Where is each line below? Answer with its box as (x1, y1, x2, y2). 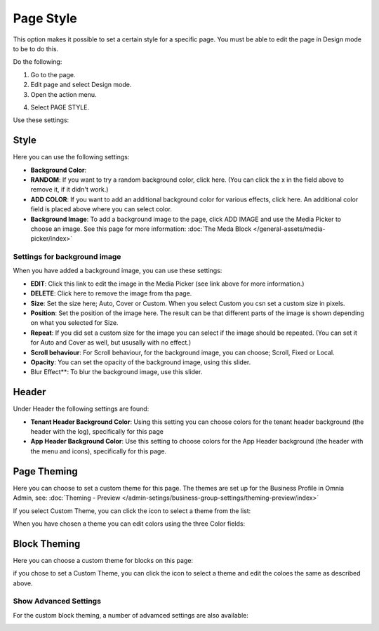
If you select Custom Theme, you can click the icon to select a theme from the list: (13, 506, 251, 515)
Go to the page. (30, 70, 76, 79)
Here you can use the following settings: (13, 153, 130, 161)
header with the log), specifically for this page (30, 427, 164, 436)
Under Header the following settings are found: (13, 404, 149, 413)
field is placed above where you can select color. (30, 205, 172, 213)
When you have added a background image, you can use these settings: (13, 267, 222, 275)
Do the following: (13, 58, 62, 66)
